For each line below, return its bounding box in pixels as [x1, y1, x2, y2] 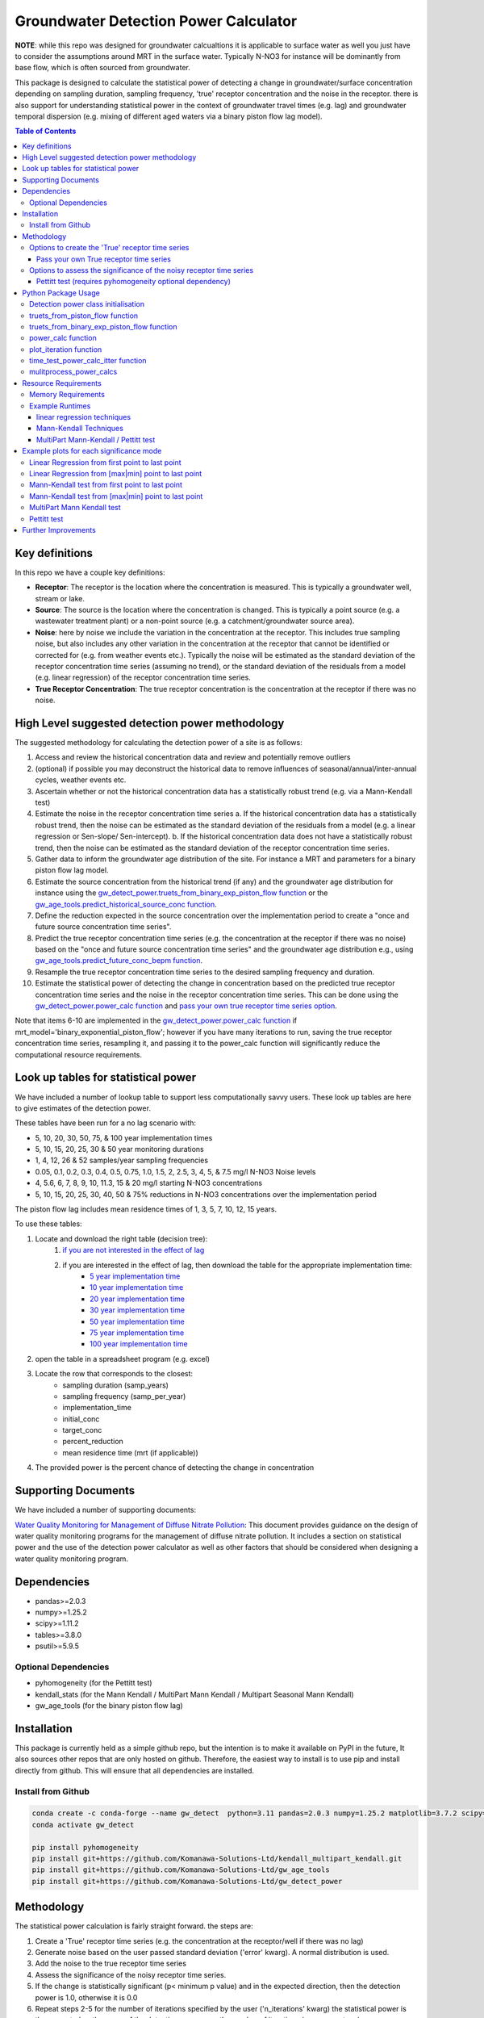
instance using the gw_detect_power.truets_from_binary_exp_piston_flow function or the [35, 888, 328, 898]
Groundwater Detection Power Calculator [15, 12, 298, 30]
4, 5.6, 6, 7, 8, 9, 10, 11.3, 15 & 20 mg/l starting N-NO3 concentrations [35, 1179, 262, 1188]
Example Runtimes [29, 400, 91, 411]
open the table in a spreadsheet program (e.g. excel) [35, 1354, 210, 1363]
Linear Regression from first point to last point [29, 457, 181, 467]
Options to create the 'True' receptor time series [29, 243, 190, 253]
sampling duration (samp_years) [62, 1380, 169, 1390]
